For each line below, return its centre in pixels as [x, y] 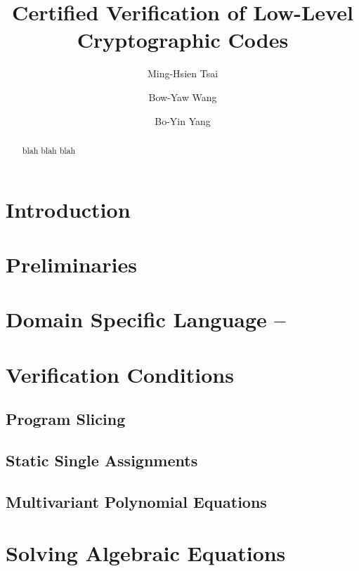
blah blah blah [49, 150]
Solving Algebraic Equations [146, 553]
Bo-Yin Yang [183, 120]
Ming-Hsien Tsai [183, 73]
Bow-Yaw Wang [183, 97]
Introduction [68, 209]
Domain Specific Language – [146, 319]
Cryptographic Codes [183, 40]
